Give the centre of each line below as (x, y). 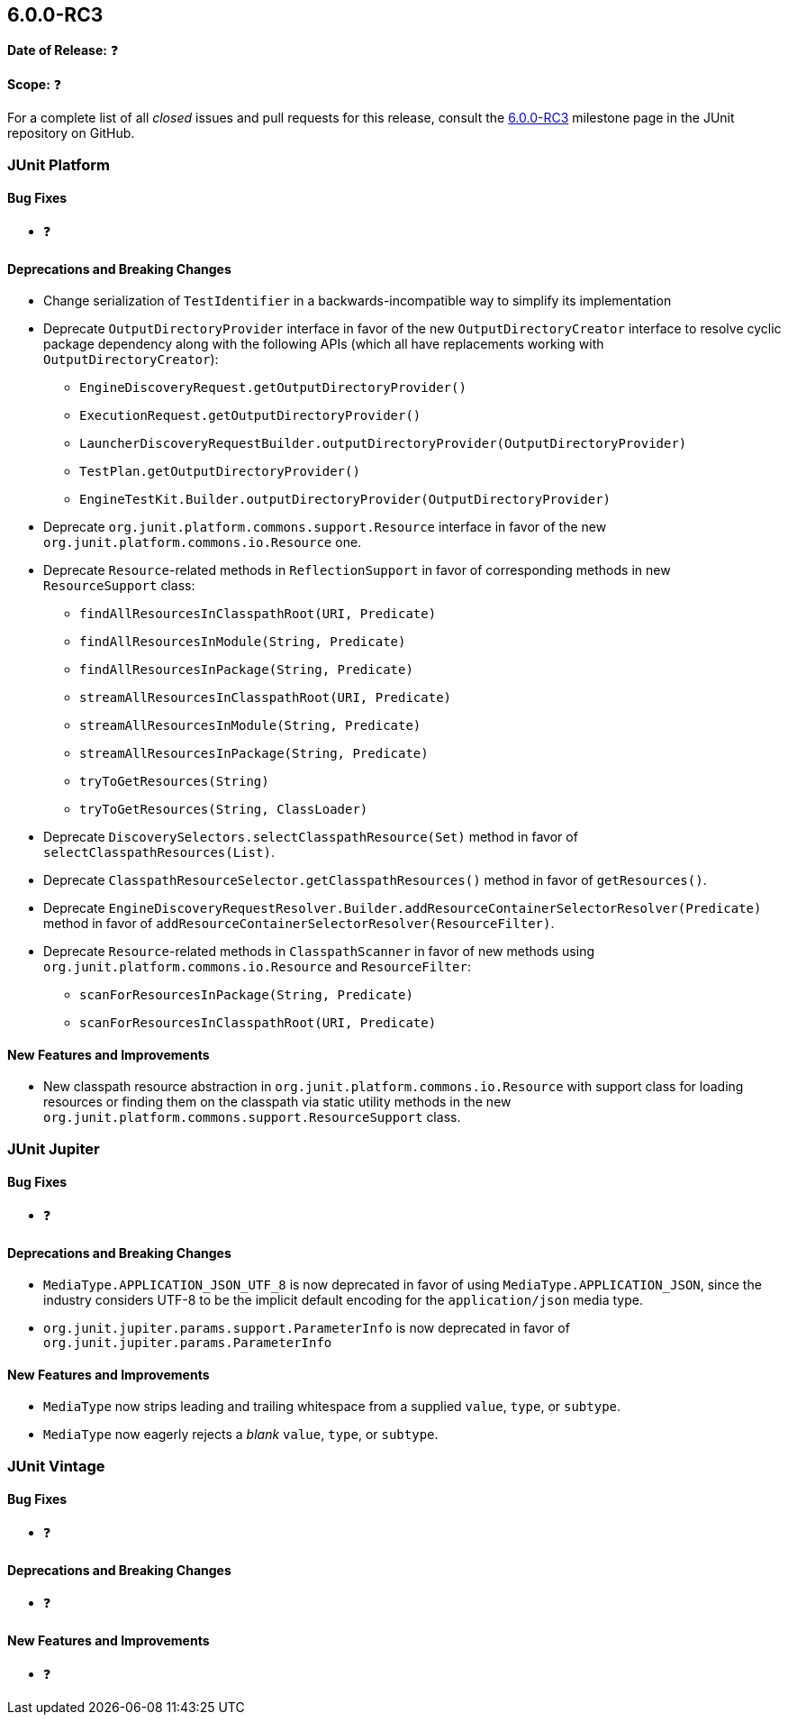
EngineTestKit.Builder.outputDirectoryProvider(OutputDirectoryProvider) (345, 500)
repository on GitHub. (71, 133)
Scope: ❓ (35, 85)
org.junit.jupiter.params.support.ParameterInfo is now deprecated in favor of (307, 1328)
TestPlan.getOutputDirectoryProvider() (220, 472)
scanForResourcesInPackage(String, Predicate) (246, 995)
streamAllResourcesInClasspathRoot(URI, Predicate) (266, 698)
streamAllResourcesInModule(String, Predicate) (250, 726)
